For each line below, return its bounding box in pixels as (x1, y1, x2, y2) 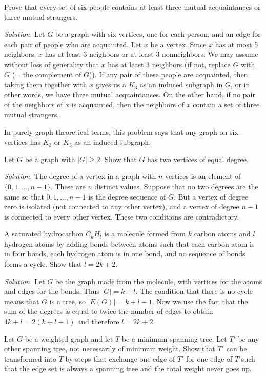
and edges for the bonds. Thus (4, 286, 99, 296)
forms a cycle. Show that (4, 259, 82, 269)
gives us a (95, 79, 127, 90)
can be (226, 343, 247, 354)
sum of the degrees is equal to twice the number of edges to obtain (4, 306, 213, 316)
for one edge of (186, 353, 233, 364)
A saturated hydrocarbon (4, 228, 84, 239)
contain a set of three (193, 99, 260, 110)
